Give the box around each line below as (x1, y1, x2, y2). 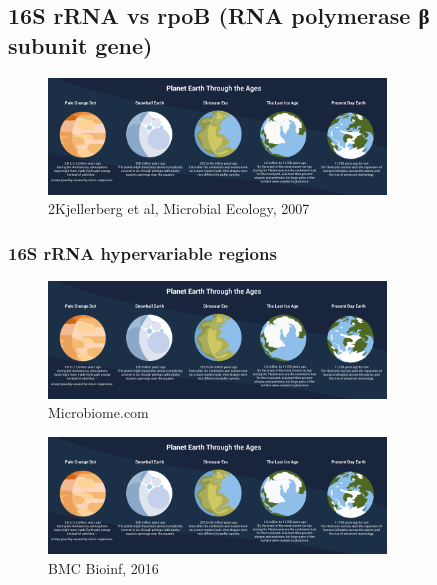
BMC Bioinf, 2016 (48, 557, 159, 578)
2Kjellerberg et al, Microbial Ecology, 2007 (48, 198, 310, 219)
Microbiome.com (48, 402, 149, 423)
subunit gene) (8, 29, 153, 60)
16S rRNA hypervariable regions (8, 240, 277, 265)
